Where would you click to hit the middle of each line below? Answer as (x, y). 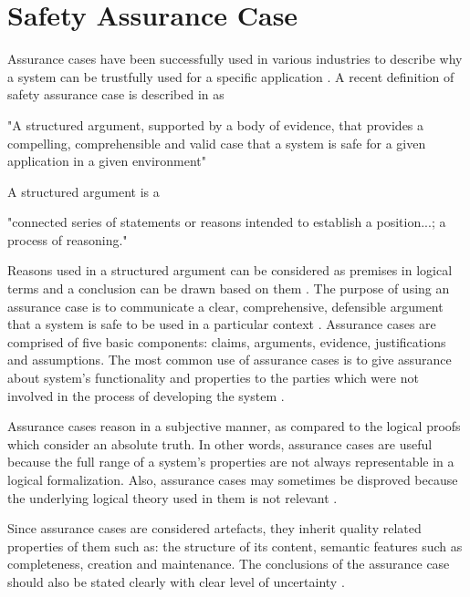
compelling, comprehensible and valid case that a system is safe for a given (217, 143)
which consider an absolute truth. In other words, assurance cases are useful (220, 443)
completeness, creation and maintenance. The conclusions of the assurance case (229, 564)
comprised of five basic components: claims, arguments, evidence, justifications (227, 341)
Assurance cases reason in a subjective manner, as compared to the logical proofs (234, 426)
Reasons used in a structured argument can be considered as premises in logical (230, 270)
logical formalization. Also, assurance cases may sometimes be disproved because (233, 479)
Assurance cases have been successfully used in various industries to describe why (235, 59)
